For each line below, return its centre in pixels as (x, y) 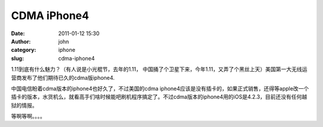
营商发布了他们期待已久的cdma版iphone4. (63, 78)
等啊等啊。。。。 (28, 116)
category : (24, 50)
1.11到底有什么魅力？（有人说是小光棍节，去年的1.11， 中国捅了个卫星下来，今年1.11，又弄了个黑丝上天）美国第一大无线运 (159, 69)
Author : (21, 41)
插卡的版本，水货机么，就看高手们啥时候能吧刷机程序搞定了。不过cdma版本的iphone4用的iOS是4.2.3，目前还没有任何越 (159, 97)
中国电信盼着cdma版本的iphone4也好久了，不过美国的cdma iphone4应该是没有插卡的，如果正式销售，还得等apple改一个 (160, 88)
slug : (17, 58)
